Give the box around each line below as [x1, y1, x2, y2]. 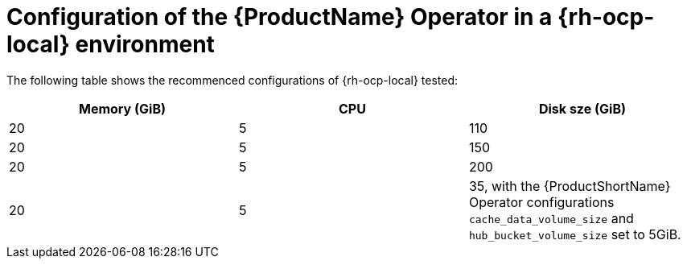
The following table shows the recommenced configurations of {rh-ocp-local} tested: [6, 72, 459, 87]
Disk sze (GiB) [538, 100, 626, 117]
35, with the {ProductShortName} [468, 177, 671, 194]
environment [75, 31, 215, 58]
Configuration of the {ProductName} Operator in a [6, 3, 553, 31]
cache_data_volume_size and [468, 209, 634, 226]
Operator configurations [468, 193, 615, 210]
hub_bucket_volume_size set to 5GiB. [468, 226, 681, 242]
